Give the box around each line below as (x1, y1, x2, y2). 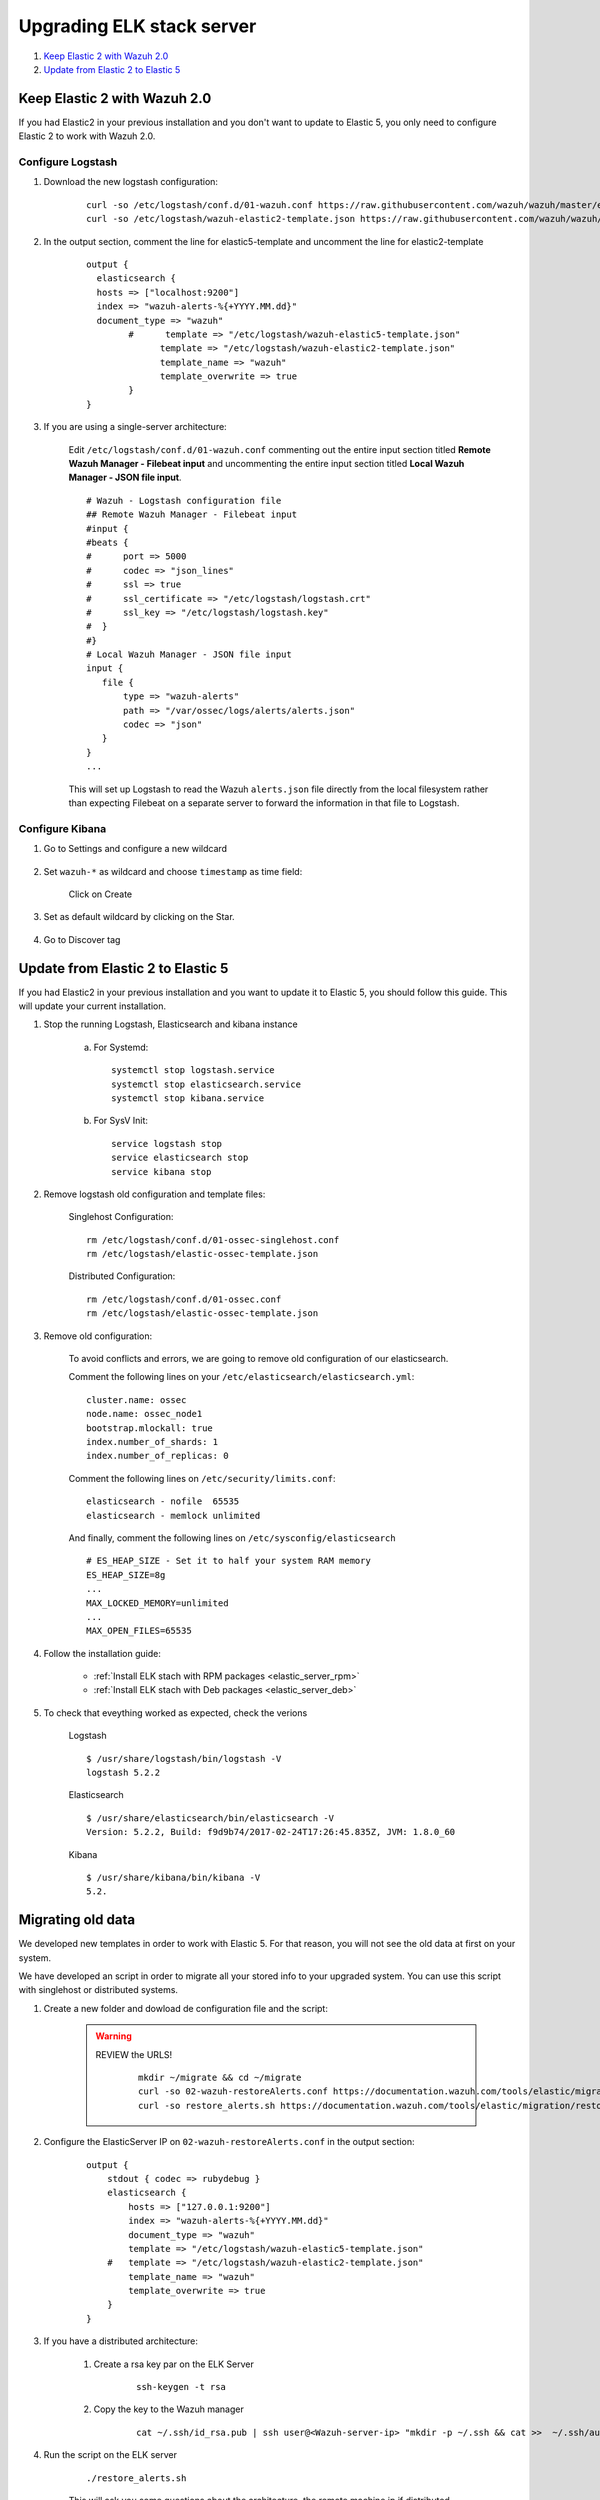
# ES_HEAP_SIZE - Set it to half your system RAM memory (86, 1555, 372, 1567)
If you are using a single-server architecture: (43, 421, 227, 433)
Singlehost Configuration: (68, 1211, 174, 1223)
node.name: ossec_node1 (86, 1408, 203, 1420)
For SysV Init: (93, 1115, 149, 1127)
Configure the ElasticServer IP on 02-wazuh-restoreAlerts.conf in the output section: (43, 2136, 415, 2148)
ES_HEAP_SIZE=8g (86, 1569, 166, 1580)
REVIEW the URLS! (95, 2048, 173, 2060)
